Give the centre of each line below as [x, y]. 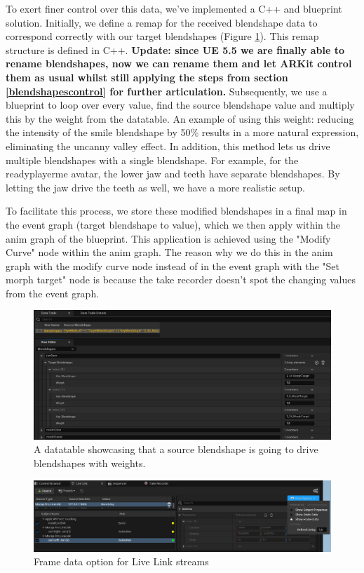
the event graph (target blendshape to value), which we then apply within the [173, 224]
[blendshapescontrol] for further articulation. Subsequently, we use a [167, 91]
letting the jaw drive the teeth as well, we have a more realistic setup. [155, 187]
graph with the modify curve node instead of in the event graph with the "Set [173, 265]
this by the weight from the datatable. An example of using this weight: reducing [180, 118]
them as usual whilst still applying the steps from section [147, 77]
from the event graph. [53, 293]
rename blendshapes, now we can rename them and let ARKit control [179, 63]
